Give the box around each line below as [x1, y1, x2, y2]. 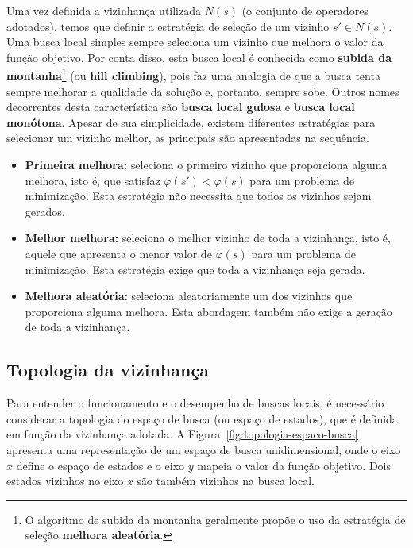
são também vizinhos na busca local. [137, 473, 315, 489]
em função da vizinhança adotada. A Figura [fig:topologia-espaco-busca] [6, 426, 358, 442]
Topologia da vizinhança [6, 357, 209, 382]
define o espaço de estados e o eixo [16, 457, 185, 473]
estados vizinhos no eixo [6, 473, 124, 489]
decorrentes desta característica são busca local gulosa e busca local [6, 98, 355, 115]
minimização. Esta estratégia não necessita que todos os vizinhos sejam [25, 187, 372, 204]
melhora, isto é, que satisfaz [25, 172, 160, 188]
